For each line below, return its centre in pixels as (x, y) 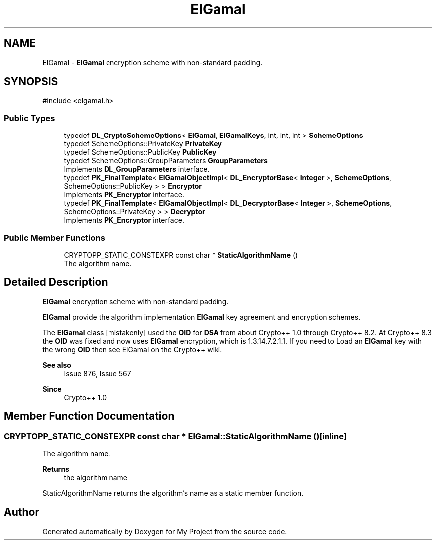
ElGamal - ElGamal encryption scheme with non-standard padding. (153, 62)
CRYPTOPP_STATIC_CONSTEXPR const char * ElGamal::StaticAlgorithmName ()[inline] (175, 436)
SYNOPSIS (31, 82)
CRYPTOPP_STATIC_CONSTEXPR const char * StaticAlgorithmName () (181, 255)
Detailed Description (56, 282)
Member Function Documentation (89, 416)
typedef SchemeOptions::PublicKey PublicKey (140, 152)
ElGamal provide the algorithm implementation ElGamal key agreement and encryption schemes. (202, 317)
